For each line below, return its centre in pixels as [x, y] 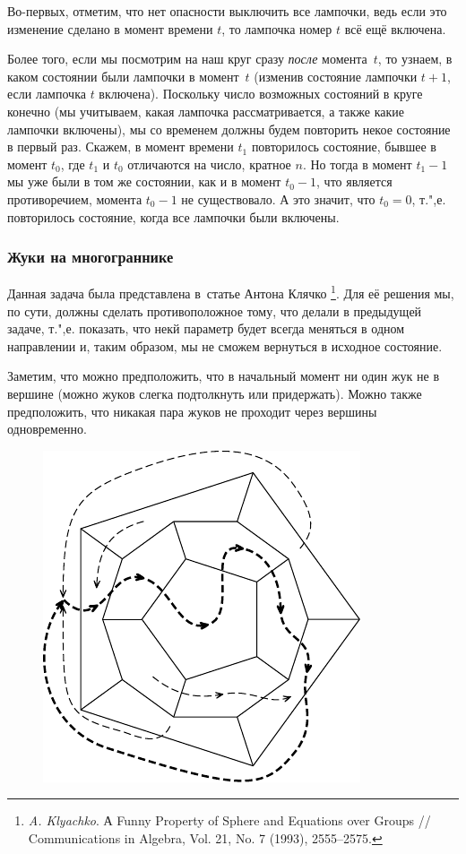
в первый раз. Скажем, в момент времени [121, 147]
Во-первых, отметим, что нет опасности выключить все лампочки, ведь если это [227, 11]
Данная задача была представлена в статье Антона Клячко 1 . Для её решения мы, [231, 292]
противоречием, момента [75, 198]
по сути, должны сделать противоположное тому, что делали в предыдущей [215, 311]
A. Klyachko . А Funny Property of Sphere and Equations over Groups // [229, 820]
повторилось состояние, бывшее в [344, 147]
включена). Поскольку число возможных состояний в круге [261, 94]
